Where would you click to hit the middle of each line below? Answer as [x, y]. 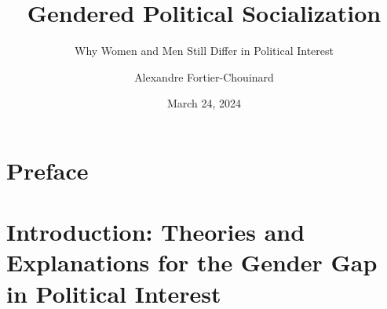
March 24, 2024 [204, 103]
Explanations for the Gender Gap [192, 262]
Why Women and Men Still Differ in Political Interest [204, 51]
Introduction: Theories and [156, 232]
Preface [47, 170]
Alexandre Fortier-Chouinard [204, 76]
